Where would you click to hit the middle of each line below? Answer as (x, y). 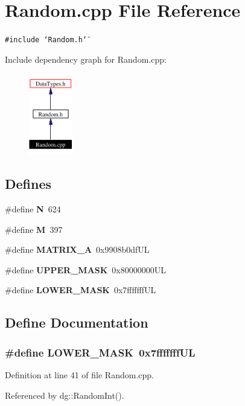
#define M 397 (34, 229)
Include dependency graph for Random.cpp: (86, 59)
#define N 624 (33, 208)
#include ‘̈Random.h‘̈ (46, 40)
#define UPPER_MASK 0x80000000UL (86, 269)
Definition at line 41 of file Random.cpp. (79, 374)
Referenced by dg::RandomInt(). (65, 395)
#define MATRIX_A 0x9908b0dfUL (77, 249)
